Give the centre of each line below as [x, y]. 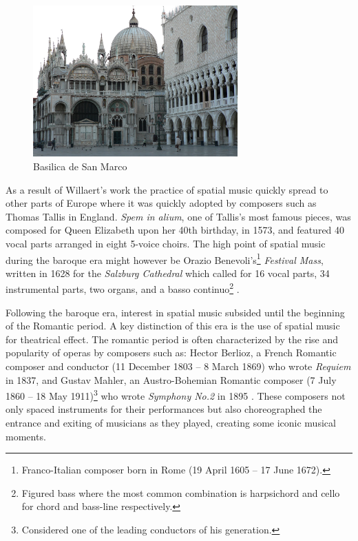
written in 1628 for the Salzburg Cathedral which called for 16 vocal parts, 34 [168, 273]
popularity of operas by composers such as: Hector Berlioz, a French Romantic [171, 353]
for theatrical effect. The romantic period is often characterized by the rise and [172, 339]
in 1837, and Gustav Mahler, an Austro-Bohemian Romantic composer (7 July [171, 379]
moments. [26, 436]
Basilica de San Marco [80, 166]
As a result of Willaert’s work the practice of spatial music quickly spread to [167, 189]
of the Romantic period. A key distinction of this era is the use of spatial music [173, 326]
